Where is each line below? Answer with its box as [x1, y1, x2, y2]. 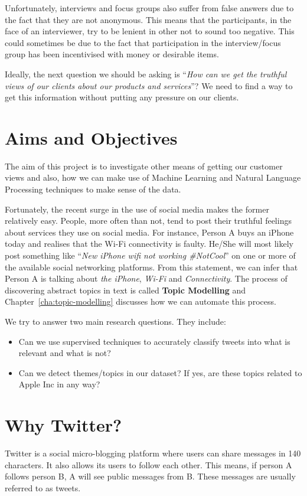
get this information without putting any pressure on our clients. [5, 91, 239, 103]
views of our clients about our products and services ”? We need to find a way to [5, 79, 293, 92]
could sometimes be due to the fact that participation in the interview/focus [5, 36, 281, 48]
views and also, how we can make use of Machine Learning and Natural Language [5, 171, 301, 184]
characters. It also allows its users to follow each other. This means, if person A [5, 458, 292, 471]
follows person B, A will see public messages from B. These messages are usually [5, 470, 296, 482]
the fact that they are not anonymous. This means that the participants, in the [5, 13, 292, 25]
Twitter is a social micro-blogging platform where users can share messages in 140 [5, 447, 301, 459]
